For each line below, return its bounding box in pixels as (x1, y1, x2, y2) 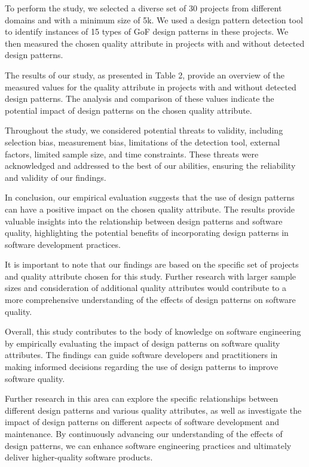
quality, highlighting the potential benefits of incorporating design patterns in (5, 226, 289, 239)
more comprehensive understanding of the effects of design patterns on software (5, 293, 296, 306)
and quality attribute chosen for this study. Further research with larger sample (5, 269, 296, 282)
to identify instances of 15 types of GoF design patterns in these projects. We (5, 25, 289, 38)
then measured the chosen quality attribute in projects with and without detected (5, 37, 305, 49)
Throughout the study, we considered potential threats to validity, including (5, 124, 283, 137)
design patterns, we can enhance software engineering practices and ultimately (5, 439, 292, 451)
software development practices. (5, 238, 121, 250)
